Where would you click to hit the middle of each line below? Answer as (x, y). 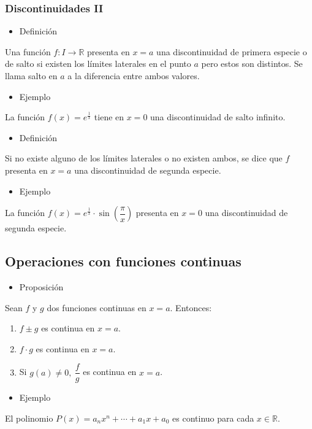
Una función (28, 51)
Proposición (41, 286)
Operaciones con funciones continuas (123, 261)
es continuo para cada (213, 418)
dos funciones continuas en (97, 307)
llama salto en (31, 75)
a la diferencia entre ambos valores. (134, 75)
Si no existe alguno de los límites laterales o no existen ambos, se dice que (144, 158)
